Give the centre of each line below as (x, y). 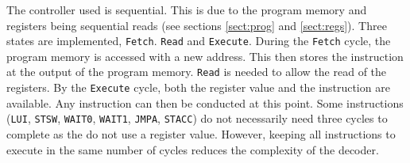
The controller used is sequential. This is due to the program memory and (187, 9)
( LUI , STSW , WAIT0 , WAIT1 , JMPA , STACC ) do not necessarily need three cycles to (197, 118)
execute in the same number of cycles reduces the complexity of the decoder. (193, 149)
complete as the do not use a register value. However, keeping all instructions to (201, 134)
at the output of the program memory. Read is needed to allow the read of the (197, 72)
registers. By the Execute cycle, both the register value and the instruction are (198, 87)
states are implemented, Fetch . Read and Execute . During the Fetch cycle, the (199, 41)
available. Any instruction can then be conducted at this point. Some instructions (205, 102)
